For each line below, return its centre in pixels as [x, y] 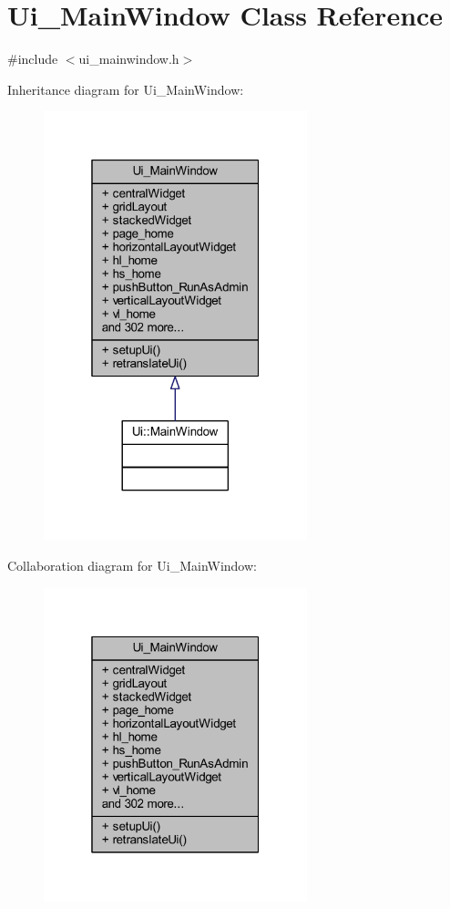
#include [33, 59]
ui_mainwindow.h [129, 59]
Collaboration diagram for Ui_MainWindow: [132, 565]
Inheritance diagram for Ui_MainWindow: [126, 89]
